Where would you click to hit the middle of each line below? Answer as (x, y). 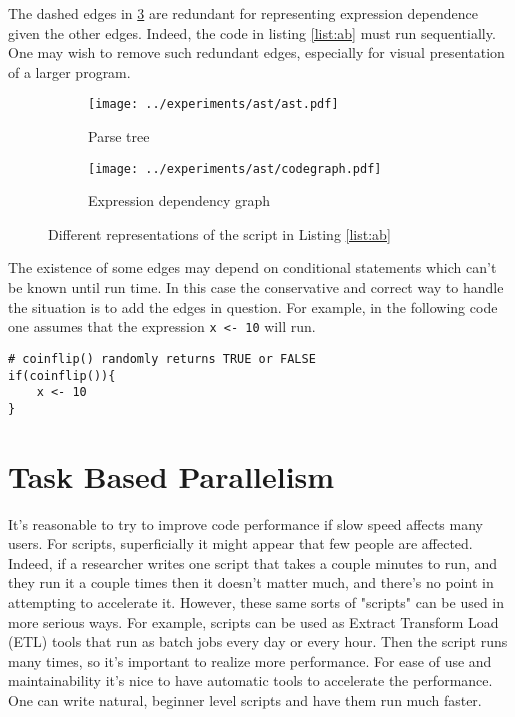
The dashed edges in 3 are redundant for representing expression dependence (243, 13)
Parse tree (119, 136)
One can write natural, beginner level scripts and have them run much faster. (245, 700)
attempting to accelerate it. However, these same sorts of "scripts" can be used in (256, 602)
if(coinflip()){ (62, 375)
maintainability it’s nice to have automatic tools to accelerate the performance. (250, 680)
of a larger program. (69, 71)
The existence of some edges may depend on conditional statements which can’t (252, 267)
